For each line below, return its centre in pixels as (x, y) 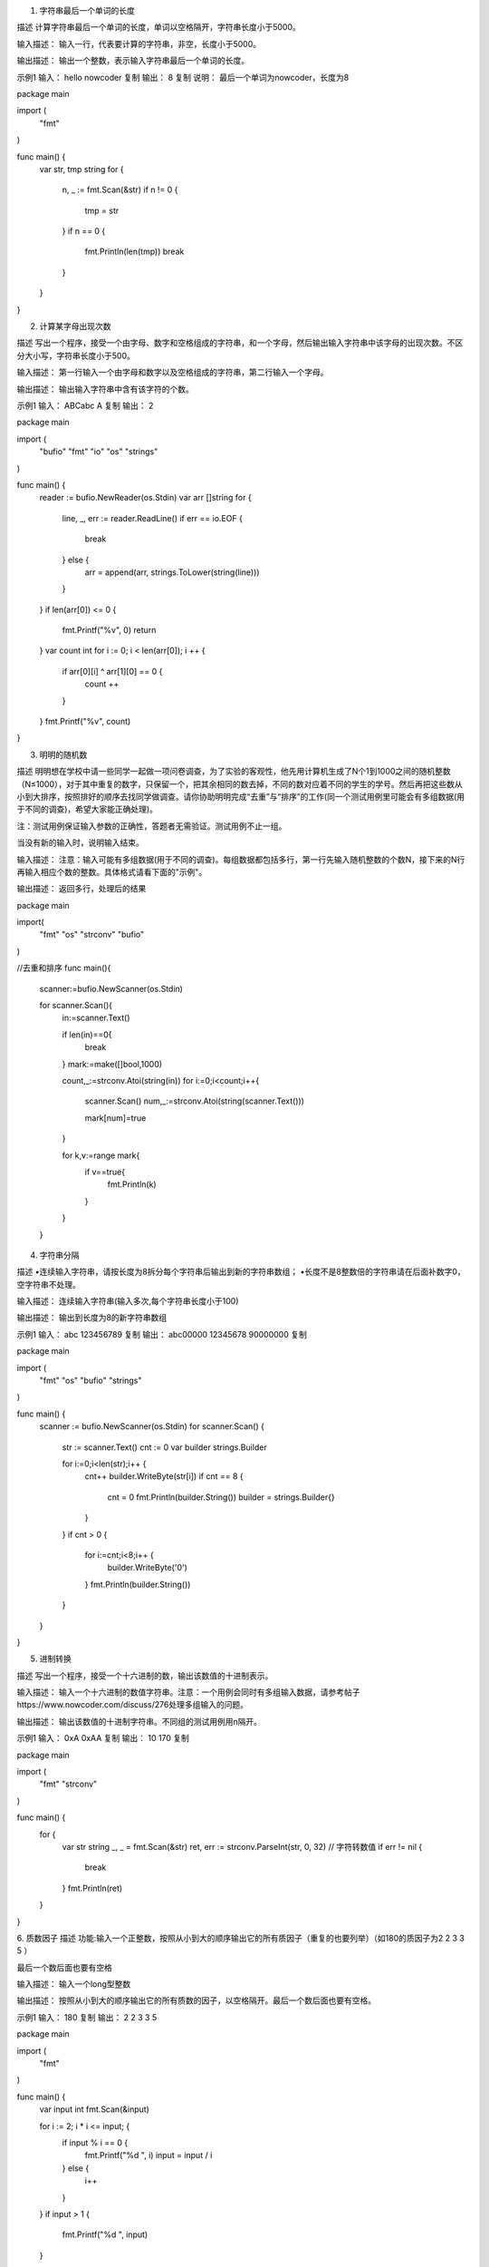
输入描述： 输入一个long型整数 (74, 1984)
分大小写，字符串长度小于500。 (76, 355)
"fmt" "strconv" (68, 1784)
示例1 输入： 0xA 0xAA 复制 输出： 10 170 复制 (103, 1738)
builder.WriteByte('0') (147, 1568)
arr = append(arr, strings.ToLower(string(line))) (172, 572)
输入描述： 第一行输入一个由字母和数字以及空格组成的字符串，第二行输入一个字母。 (173, 373)
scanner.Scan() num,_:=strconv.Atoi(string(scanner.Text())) (195, 1101)
